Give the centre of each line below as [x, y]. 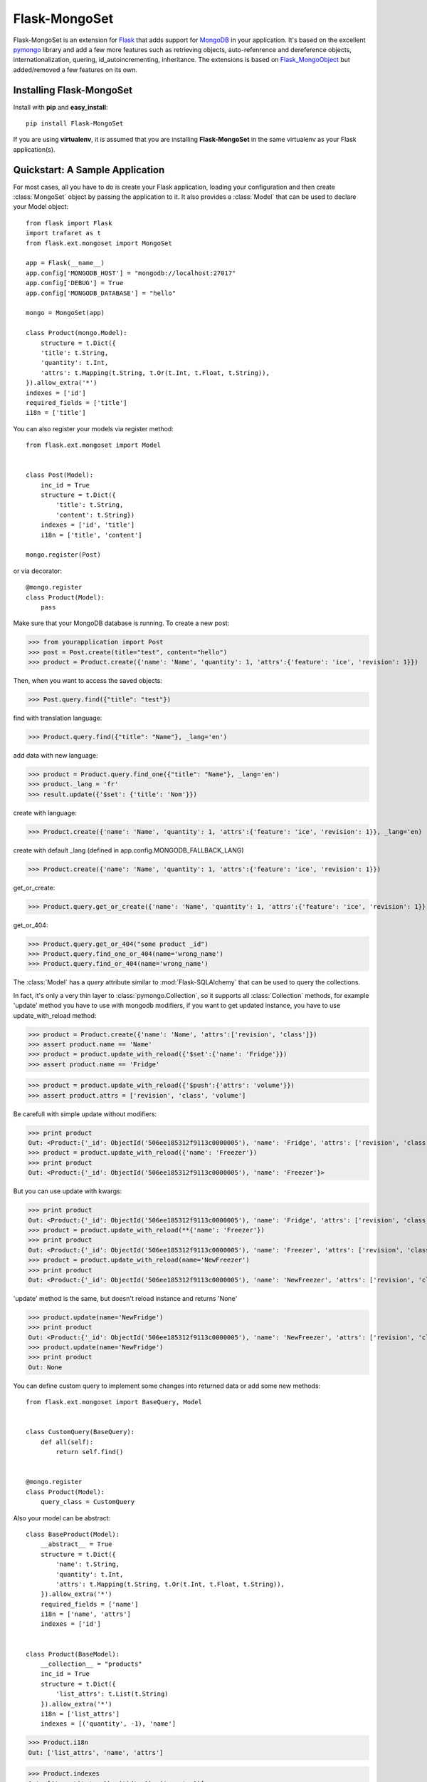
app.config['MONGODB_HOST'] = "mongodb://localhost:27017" [131, 273]
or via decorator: [38, 571]
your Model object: [41, 207]
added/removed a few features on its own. [75, 69]
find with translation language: [58, 718]
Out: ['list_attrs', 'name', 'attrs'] [96, 1752]
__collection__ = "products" [91, 1664]
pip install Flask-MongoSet [75, 124]
